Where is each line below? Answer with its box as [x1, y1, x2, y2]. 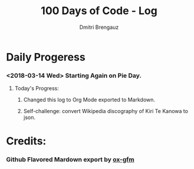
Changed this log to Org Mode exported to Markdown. [23, 96, 155, 104]
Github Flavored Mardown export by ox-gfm [6, 155, 134, 164]
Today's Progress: [14, 85, 59, 92]
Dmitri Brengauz [79, 24, 119, 31]
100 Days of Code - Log [41, 4, 157, 18]
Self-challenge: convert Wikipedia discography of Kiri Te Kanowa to [23, 108, 189, 115]
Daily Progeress [6, 50, 86, 64]
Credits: [6, 134, 47, 148]
